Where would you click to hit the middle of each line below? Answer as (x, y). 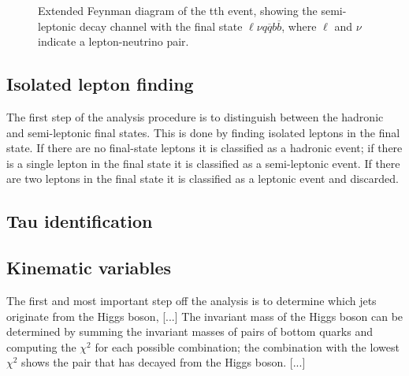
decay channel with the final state (161, 26)
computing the (41, 346)
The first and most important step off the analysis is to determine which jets (191, 300)
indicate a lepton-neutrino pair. (113, 41)
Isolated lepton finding (100, 84)
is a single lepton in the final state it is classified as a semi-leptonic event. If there (203, 163)
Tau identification (80, 221)
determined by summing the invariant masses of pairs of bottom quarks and (190, 331)
